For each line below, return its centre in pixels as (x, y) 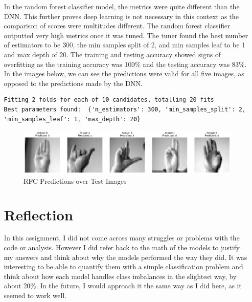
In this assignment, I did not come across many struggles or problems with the (122, 238)
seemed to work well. (35, 295)
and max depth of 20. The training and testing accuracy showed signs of (112, 54)
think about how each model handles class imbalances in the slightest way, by (120, 276)
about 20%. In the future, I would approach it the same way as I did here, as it (123, 286)
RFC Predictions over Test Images (75, 181)
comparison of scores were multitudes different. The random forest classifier (117, 26)
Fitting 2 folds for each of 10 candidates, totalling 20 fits (109, 100)
